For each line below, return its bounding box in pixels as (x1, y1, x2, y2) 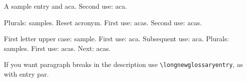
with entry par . (4, 69, 49, 79)
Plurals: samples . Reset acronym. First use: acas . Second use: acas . (4, 17, 202, 27)
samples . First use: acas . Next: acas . (4, 43, 111, 53)
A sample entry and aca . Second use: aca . (4, 1, 127, 11)
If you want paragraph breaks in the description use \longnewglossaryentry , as (4, 59, 243, 69)
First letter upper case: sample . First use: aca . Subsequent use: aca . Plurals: (4, 33, 229, 44)
